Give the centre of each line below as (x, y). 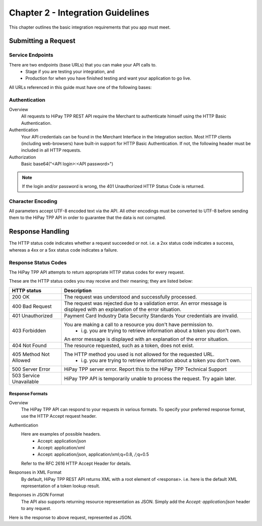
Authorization (23, 157)
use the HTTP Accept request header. (59, 416)
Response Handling (39, 231)
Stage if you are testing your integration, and (70, 72)
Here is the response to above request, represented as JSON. (71, 517)
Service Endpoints (31, 55)
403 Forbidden (29, 330)
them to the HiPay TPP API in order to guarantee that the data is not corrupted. (88, 218)
